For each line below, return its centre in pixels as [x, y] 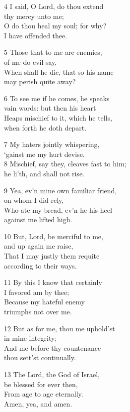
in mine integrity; [31, 338]
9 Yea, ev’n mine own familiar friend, [61, 190]
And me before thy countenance [53, 347]
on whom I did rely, [34, 200]
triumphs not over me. [38, 312]
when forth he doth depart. [45, 127]
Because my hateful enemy [44, 302]
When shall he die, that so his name [59, 71]
